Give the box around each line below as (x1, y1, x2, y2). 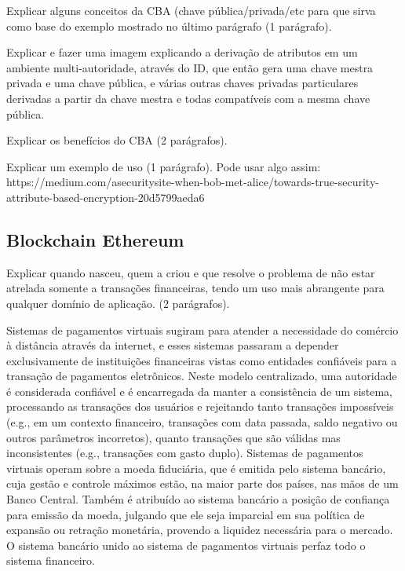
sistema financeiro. (6, 552, 95, 569)
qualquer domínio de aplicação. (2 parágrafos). (6, 295, 230, 311)
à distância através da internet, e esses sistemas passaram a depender (6, 337, 339, 353)
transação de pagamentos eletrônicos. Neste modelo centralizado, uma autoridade (6, 368, 397, 384)
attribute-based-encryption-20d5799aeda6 (6, 189, 205, 205)
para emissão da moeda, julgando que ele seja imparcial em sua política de (6, 506, 365, 522)
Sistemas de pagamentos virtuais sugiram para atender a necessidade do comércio (6, 321, 399, 338)
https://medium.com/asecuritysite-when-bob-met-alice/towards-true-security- (6, 174, 379, 190)
